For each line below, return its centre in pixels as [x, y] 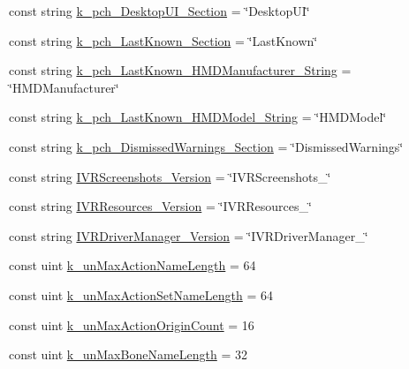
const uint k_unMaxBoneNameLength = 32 [128, 354]
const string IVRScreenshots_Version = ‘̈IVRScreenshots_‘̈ [170, 176]
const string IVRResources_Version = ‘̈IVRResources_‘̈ [160, 206]
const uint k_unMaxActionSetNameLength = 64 [141, 294]
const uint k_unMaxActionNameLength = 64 [133, 265]
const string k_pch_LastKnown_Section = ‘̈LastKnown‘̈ [163, 40]
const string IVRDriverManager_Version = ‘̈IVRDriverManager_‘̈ [189, 235]
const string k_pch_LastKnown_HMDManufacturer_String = [180, 70]
